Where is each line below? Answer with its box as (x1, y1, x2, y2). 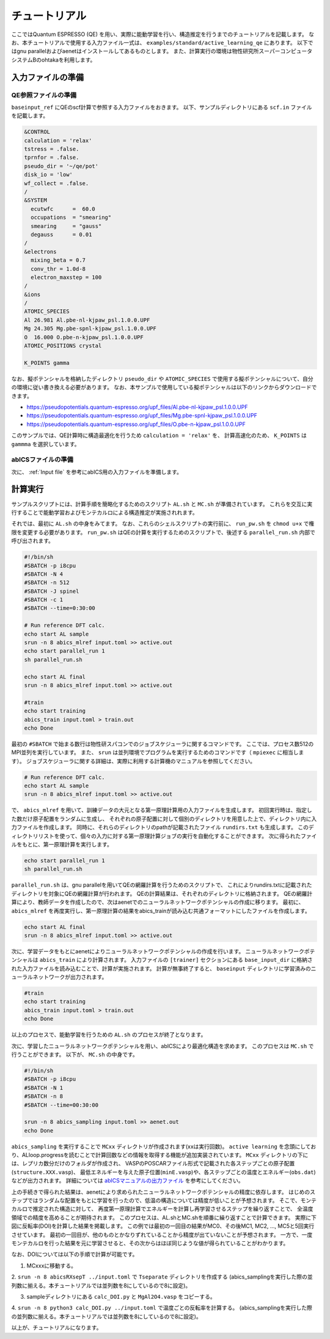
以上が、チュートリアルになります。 (11, 1324, 102, 1332)
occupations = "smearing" (31, 214, 112, 221)
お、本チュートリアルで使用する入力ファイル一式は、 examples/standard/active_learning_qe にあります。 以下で (11, 39, 313, 46)
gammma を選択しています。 (11, 440, 80, 447)
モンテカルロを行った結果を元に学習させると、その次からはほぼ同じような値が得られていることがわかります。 (11, 1239, 289, 1247)
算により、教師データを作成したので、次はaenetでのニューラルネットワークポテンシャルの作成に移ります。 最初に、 (11, 898, 304, 906)
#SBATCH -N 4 (24, 570, 64, 578)
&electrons (24, 248, 57, 255)
